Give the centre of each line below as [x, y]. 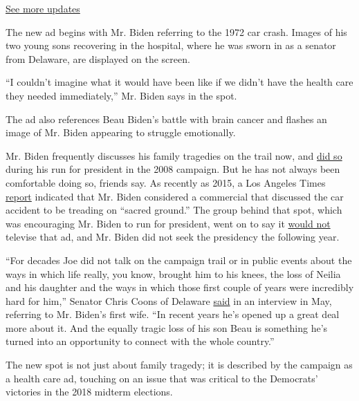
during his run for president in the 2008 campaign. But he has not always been [173, 169]
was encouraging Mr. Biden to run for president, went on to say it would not [168, 223]
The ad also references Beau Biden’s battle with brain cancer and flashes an [166, 119]
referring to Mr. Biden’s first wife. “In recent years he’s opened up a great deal [173, 314]
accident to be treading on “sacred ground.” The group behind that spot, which [174, 210]
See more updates [43, 8]
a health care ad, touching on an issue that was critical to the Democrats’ [162, 378]
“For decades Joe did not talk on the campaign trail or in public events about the [179, 260]
